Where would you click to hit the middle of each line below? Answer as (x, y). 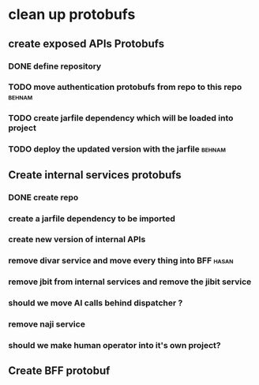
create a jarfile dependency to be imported (92, 219)
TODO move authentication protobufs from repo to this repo (125, 87)
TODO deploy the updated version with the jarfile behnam (117, 149)
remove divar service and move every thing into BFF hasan (121, 260)
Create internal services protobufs (95, 175)
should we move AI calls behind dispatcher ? (96, 303)
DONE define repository (55, 66)
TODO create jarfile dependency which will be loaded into (121, 118)
